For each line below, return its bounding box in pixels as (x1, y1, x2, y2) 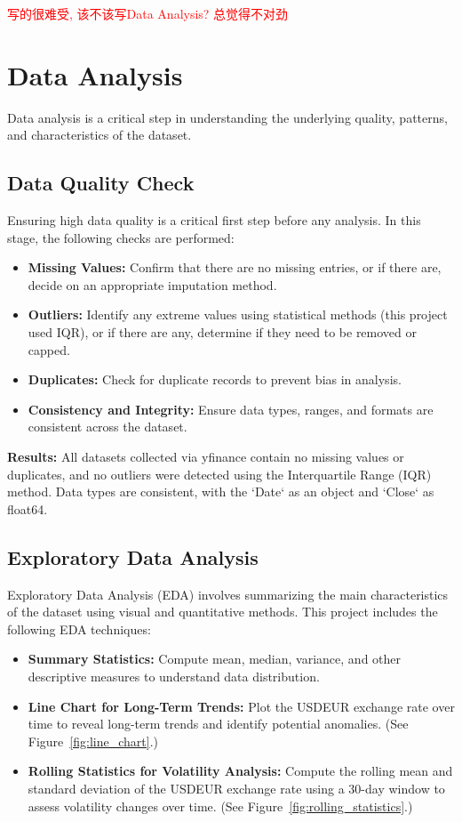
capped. (28, 340, 70, 359)
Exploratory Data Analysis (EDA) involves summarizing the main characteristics (7, 584, 449, 603)
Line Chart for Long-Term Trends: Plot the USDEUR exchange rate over (28, 697, 455, 715)
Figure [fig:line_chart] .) (28, 731, 158, 750)
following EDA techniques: (7, 619, 151, 638)
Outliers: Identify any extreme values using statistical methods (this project (28, 305, 448, 324)
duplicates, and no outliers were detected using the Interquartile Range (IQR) (7, 464, 432, 483)
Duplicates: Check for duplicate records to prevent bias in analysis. (28, 370, 402, 389)
